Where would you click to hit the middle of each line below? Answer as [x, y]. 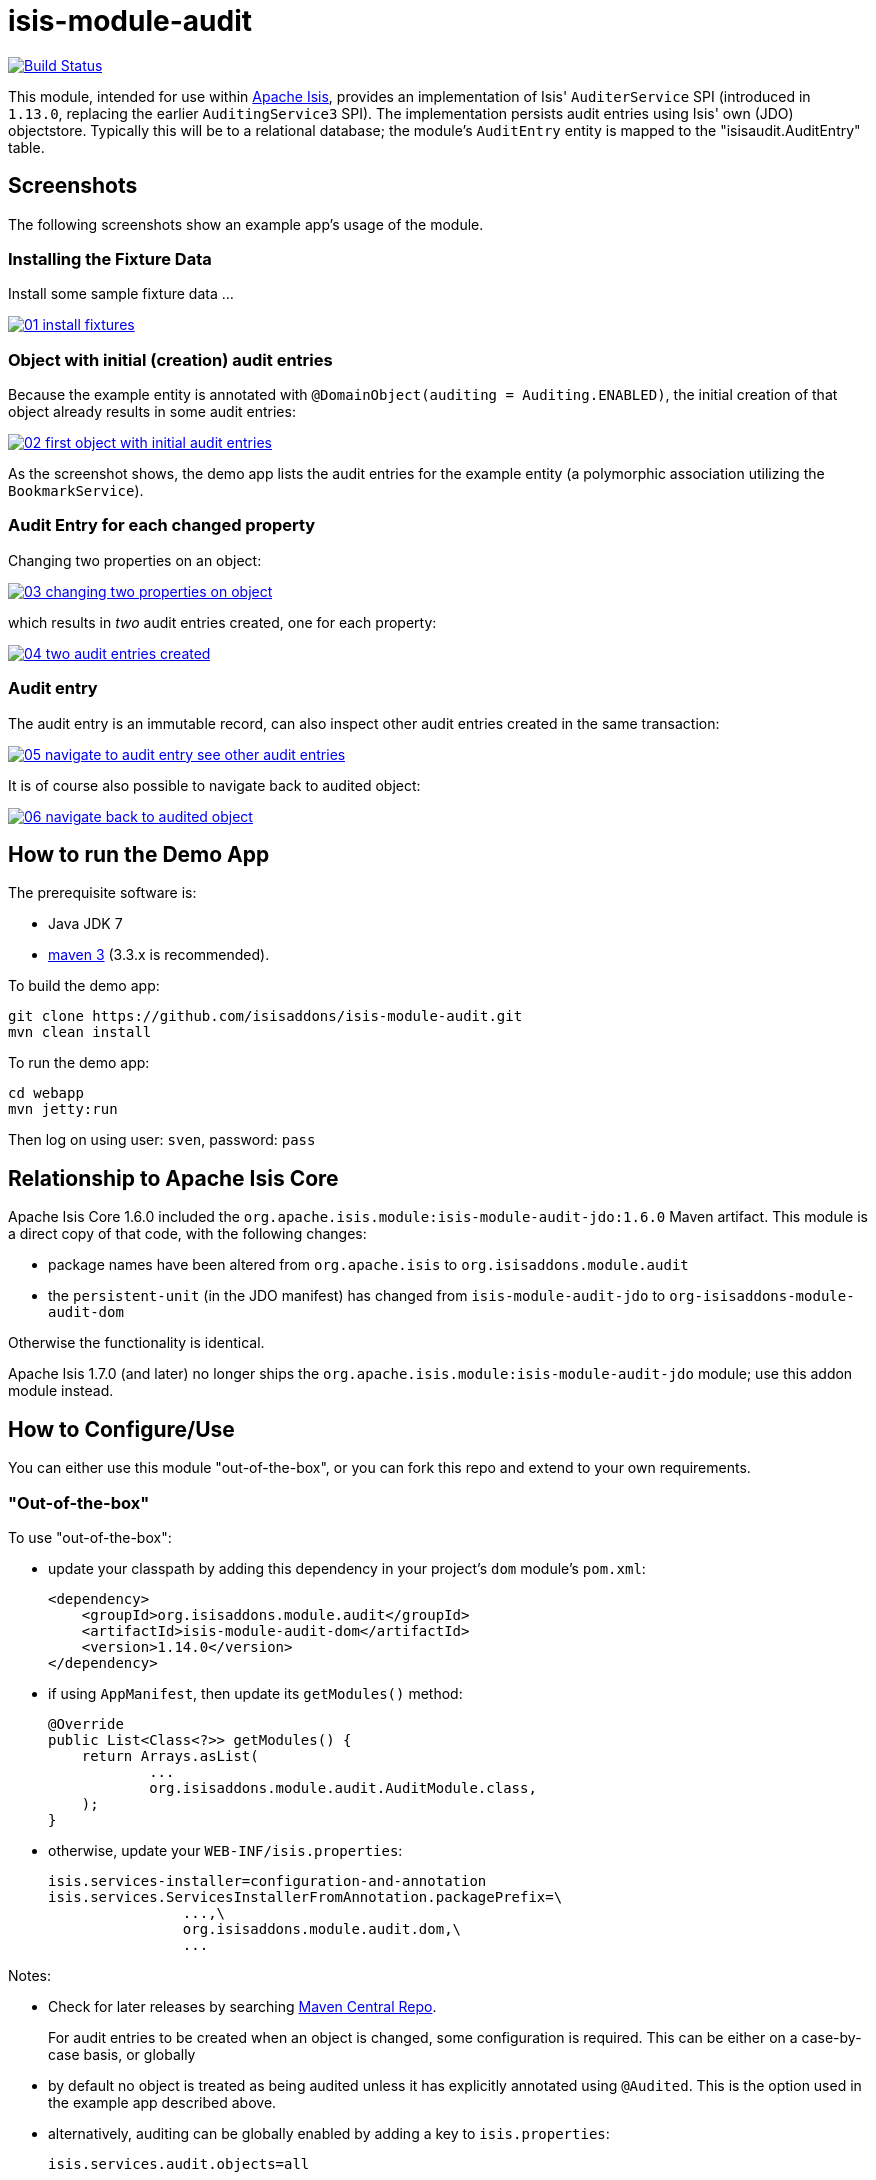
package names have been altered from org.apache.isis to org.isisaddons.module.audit [368, 1265]
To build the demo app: [84, 986]
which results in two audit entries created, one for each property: [222, 622]
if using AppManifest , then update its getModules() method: [255, 1693]
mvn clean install [80, 1032]
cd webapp [46, 1093]
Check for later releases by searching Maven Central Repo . [242, 2006]
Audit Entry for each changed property [162, 525]
